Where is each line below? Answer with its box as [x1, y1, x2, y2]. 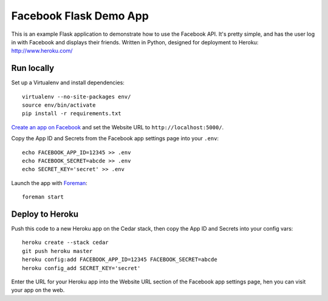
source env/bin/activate [22, 102, 96, 109]
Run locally [11, 63, 55, 73]
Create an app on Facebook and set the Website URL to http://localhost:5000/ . [11, 123, 224, 130]
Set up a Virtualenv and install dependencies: [11, 79, 125, 86]
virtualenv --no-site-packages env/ [22, 93, 131, 100]
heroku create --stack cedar [22, 239, 109, 246]
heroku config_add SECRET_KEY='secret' [22, 265, 141, 271]
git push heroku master [22, 248, 93, 254]
